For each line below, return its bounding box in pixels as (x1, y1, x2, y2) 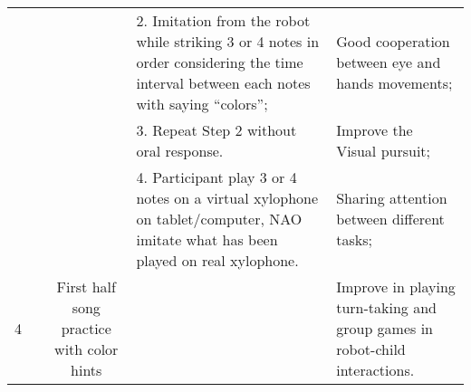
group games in (336, 318, 434, 339)
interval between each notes (136, 72, 311, 93)
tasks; (336, 229, 372, 250)
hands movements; (336, 72, 453, 93)
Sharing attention (336, 187, 447, 208)
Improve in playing (336, 276, 456, 297)
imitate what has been (136, 229, 278, 250)
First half (56, 276, 116, 297)
